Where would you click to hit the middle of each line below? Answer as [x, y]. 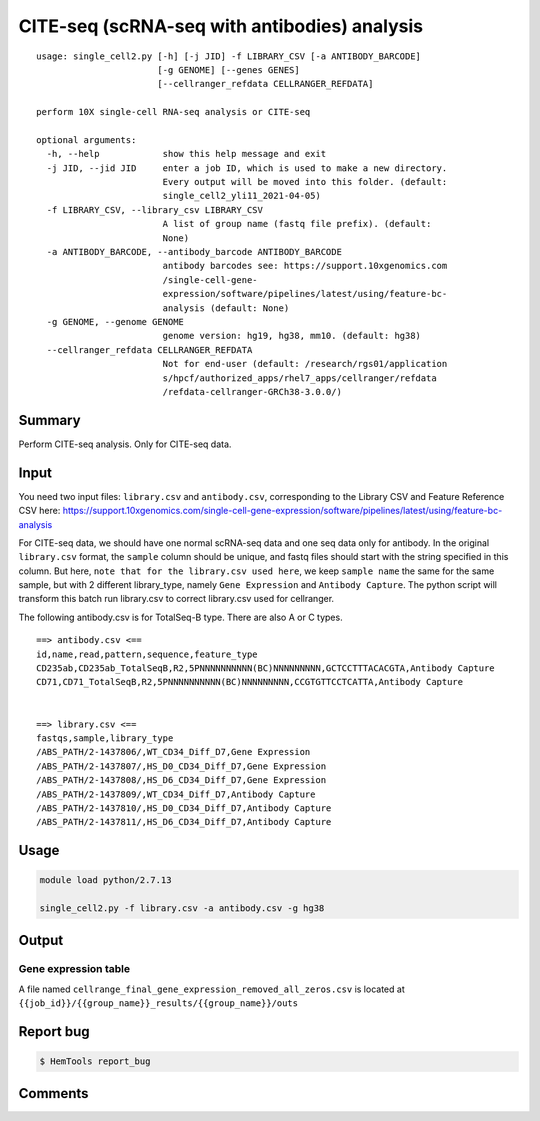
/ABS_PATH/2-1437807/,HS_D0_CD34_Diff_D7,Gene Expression [181, 766]
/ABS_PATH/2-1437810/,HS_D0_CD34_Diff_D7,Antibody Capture [184, 808]
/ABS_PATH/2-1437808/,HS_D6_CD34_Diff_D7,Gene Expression [181, 780]
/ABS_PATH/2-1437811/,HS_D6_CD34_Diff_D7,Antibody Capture [184, 822]
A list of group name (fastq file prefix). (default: [297, 224]
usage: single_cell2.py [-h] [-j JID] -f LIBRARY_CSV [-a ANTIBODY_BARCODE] [229, 56]
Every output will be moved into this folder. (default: [305, 182]
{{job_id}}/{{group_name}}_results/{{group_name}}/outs [158, 1003]
